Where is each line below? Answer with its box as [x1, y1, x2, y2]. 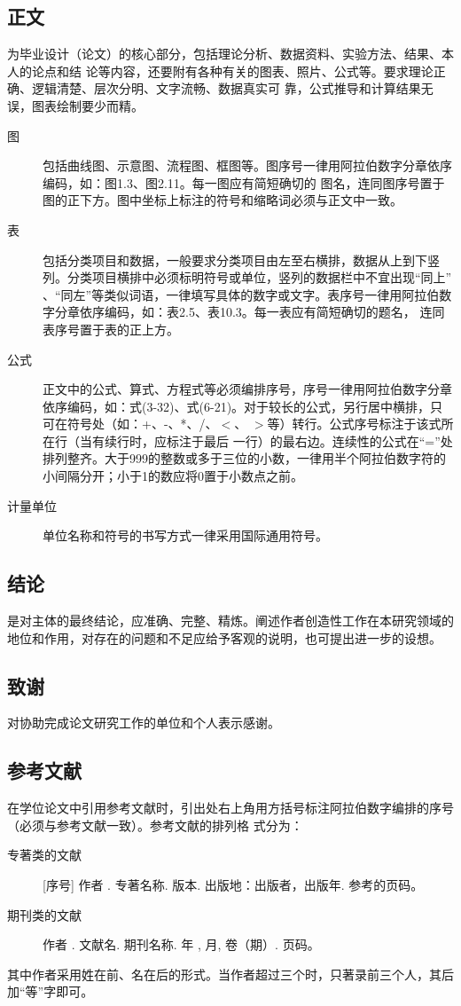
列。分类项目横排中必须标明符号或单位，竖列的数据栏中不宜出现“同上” [43, 268, 452, 287]
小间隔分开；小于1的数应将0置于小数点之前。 [43, 467, 303, 485]
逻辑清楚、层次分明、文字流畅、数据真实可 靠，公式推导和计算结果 [31, 79, 421, 98]
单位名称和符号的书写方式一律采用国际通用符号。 [43, 526, 328, 545]
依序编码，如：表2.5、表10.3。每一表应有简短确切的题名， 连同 [79, 303, 445, 321]
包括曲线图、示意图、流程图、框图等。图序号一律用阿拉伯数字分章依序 [43, 156, 452, 175]
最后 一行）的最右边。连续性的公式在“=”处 [203, 431, 453, 450]
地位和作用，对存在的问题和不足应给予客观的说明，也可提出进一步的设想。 [7, 628, 441, 647]
